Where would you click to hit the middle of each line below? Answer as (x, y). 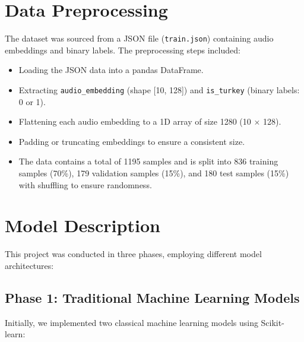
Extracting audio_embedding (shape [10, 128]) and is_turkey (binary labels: (159, 89)
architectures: (29, 265)
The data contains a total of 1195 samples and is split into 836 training (148, 161)
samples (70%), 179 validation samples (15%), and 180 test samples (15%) (154, 173)
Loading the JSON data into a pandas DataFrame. (111, 70)
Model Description (83, 225)
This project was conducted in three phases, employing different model (133, 254)
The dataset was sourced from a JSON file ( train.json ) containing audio (139, 38)
